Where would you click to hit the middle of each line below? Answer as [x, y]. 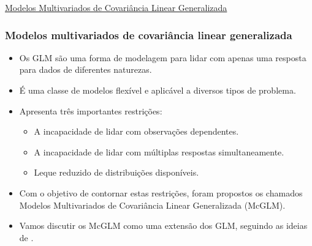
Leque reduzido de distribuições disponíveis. [116, 172]
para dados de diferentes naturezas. [86, 69]
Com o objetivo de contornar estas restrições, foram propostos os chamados [161, 192]
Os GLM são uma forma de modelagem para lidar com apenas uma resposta [163, 57]
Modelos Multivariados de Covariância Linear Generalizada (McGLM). [152, 205]
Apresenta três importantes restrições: [91, 110]
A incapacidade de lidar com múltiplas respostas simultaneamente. [159, 151]
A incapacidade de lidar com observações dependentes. [136, 131]
